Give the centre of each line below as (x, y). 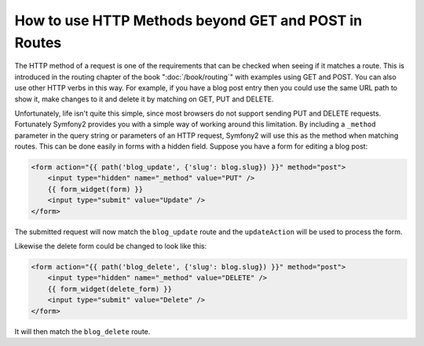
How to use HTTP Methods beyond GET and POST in (188, 20)
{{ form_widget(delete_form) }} (110, 289)
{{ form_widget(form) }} (95, 189)
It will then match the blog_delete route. (82, 331)
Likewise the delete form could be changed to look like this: (111, 246)
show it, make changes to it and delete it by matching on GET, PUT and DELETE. (144, 99)
